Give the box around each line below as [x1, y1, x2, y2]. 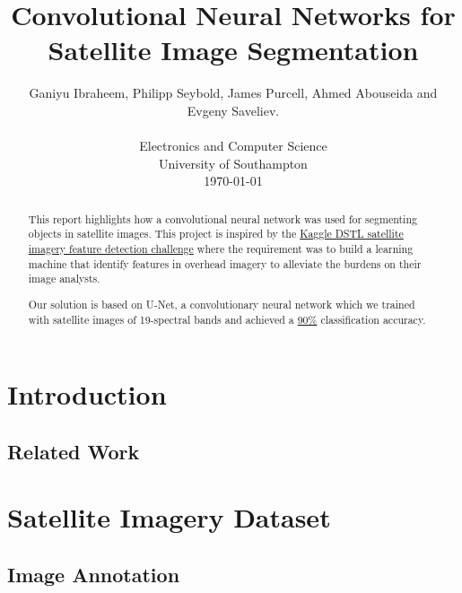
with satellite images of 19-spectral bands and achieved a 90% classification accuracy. [28, 311, 426, 327]
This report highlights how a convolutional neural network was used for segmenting [28, 211, 417, 226]
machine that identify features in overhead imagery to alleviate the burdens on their [28, 256, 422, 271]
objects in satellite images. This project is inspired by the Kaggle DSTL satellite [28, 226, 404, 241]
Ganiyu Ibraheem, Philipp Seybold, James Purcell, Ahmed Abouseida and [29, 83, 438, 102]
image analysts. [28, 271, 100, 286]
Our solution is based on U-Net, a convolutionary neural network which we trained [28, 296, 415, 311]
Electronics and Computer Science [139, 136, 327, 155]
